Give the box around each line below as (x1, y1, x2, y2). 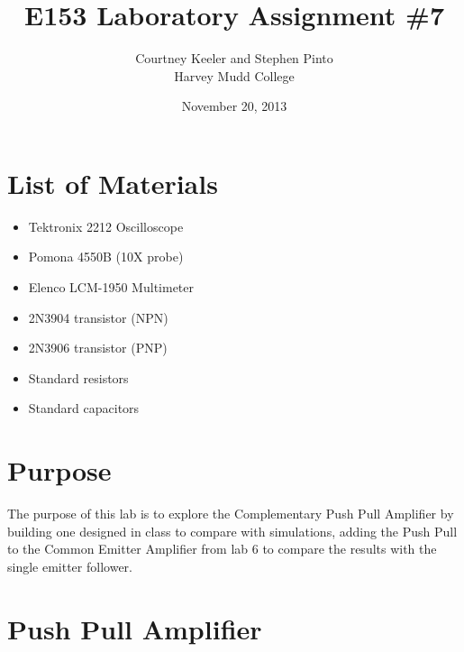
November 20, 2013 (181, 96, 287, 115)
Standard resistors (28, 368, 129, 387)
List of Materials (7, 164, 218, 201)
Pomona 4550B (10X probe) (28, 247, 184, 266)
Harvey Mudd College (174, 66, 295, 85)
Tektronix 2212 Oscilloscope (28, 216, 184, 235)
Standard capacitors (28, 399, 140, 418)
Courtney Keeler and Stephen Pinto (135, 49, 333, 68)
